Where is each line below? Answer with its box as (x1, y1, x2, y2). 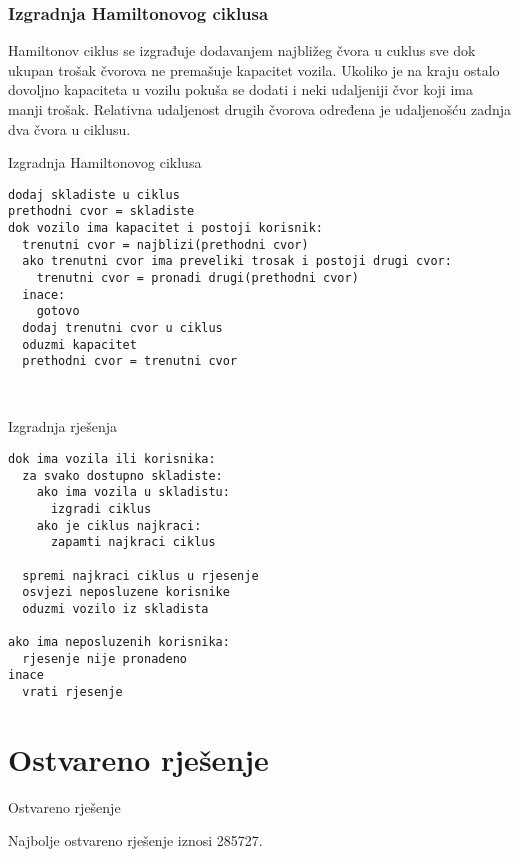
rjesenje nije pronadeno (22, 651, 187, 666)
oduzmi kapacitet (22, 337, 137, 352)
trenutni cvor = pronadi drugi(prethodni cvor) (36, 271, 359, 286)
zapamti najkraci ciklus (50, 535, 216, 550)
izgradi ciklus (50, 501, 152, 516)
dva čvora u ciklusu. (8, 118, 131, 139)
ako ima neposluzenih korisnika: (8, 635, 230, 650)
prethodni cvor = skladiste (8, 204, 195, 219)
